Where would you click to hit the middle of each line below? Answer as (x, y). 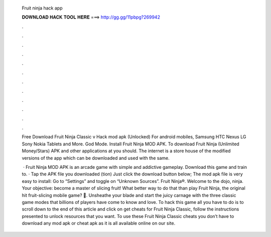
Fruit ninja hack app (42, 8)
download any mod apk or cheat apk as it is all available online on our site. (99, 223)
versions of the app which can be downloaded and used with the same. (96, 158)
